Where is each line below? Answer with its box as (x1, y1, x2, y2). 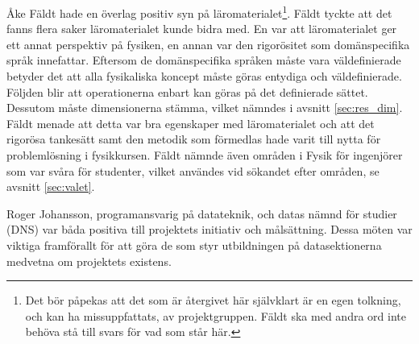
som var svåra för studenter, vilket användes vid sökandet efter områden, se (6, 162, 380, 179)
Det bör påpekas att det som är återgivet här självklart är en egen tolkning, (25, 292, 401, 309)
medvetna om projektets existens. (6, 252, 172, 269)
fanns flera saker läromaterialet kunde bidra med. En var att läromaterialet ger (6, 20, 397, 37)
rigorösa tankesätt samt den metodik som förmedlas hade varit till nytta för (6, 131, 381, 147)
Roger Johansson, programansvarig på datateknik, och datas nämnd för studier (6, 205, 397, 222)
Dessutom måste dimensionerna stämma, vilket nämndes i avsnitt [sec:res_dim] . (6, 99, 403, 116)
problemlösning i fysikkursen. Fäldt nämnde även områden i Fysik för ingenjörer (6, 147, 403, 163)
